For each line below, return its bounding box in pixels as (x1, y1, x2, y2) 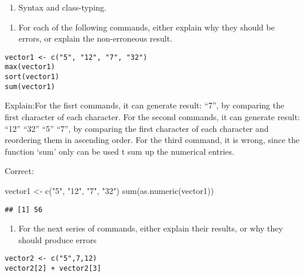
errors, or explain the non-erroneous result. (18, 32, 173, 45)
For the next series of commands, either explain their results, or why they (18, 222, 283, 234)
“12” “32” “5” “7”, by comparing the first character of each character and (5, 122, 269, 134)
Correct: (5, 165, 34, 177)
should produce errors (18, 233, 97, 246)
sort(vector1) (5, 73, 60, 81)
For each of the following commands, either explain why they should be (18, 21, 275, 33)
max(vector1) (5, 63, 55, 71)
